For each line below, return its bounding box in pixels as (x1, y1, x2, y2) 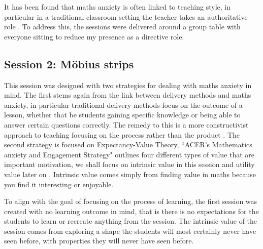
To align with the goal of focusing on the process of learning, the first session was (4, 196, 257, 206)
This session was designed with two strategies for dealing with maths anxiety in (4, 79, 252, 90)
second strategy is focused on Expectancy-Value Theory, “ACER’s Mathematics (4, 139, 252, 150)
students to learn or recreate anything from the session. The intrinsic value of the (4, 216, 257, 226)
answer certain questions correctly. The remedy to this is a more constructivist (4, 119, 249, 130)
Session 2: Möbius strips (4, 56, 134, 71)
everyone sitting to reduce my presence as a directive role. (4, 31, 184, 41)
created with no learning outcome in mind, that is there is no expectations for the (4, 205, 259, 216)
